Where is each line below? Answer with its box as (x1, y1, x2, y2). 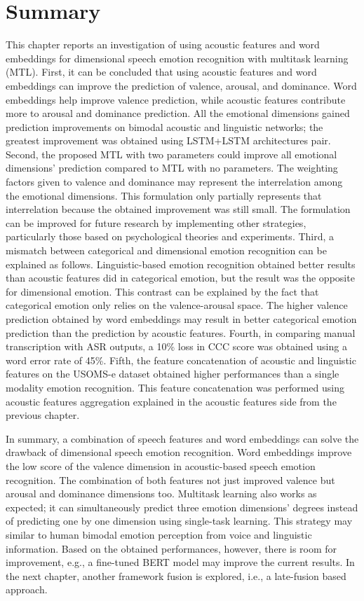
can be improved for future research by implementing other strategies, (6, 215, 306, 230)
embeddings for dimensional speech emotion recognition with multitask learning (6, 50, 349, 65)
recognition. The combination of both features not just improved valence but (6, 472, 335, 487)
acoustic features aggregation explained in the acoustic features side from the (6, 394, 337, 408)
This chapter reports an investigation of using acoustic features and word (6, 37, 320, 52)
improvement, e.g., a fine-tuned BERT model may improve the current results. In (6, 555, 355, 569)
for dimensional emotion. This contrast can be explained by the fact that (6, 284, 319, 298)
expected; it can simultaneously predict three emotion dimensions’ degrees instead (6, 499, 358, 514)
